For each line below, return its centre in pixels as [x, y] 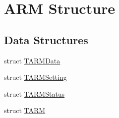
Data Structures [46, 39]
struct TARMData [32, 60]
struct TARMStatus [34, 93]
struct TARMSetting [35, 77]
